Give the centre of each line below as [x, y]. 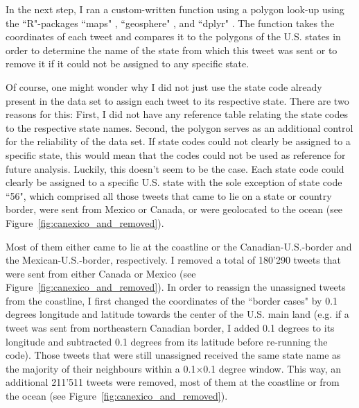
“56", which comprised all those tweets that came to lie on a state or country [169, 195]
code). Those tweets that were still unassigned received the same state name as [173, 355]
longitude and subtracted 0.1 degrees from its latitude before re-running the [167, 341]
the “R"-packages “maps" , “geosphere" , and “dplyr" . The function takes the [170, 23]
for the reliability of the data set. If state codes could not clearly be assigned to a [178, 141]
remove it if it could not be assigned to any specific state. [128, 63]
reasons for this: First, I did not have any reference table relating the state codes [177, 114]
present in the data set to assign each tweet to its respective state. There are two [177, 100]
